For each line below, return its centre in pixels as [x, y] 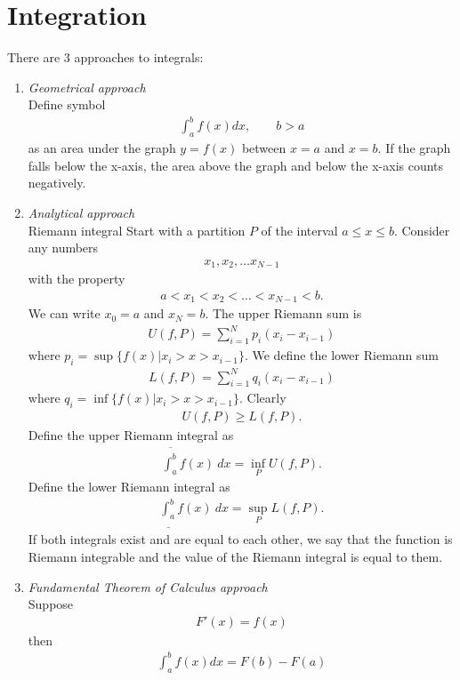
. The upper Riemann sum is [283, 313]
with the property [77, 279]
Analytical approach [81, 213]
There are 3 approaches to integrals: [105, 57]
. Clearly [263, 398]
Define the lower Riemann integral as [129, 487]
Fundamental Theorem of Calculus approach [148, 586]
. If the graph [414, 148]
